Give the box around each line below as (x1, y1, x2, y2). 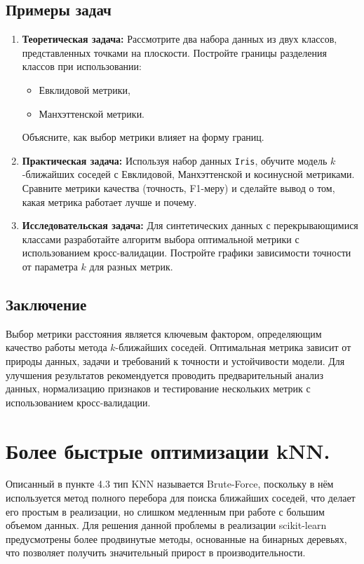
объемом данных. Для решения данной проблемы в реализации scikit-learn (6, 518, 327, 532)
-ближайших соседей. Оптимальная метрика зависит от (115, 340, 351, 355)
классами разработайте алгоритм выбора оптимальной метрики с (22, 231, 299, 246)
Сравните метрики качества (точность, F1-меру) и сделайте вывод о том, (22, 181, 335, 195)
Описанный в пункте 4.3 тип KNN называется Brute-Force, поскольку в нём (6, 476, 334, 491)
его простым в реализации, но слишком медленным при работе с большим (6, 504, 325, 518)
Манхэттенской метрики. (39, 106, 145, 121)
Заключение (6, 293, 87, 315)
